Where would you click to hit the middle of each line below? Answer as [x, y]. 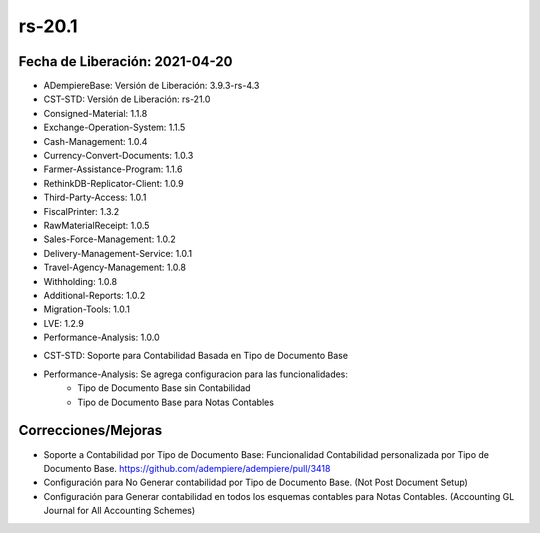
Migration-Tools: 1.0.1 [86, 309]
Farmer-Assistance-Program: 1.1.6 [113, 169]
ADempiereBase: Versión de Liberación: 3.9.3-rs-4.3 [151, 86]
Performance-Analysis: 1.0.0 [101, 337]
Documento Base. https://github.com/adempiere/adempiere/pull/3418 [187, 468]
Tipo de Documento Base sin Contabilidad [164, 388]
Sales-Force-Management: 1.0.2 [110, 239]
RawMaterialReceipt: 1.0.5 [96, 225]
